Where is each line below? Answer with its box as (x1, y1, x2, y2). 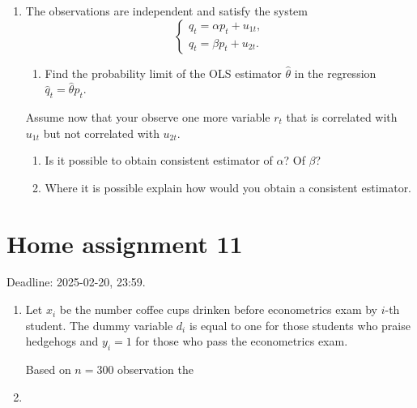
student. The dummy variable (25, 316, 173, 333)
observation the (117, 361, 194, 378)
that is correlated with (286, 108, 398, 125)
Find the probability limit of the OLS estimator (45, 64, 282, 81)
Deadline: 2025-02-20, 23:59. (6, 273, 146, 290)
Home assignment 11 (6, 226, 243, 260)
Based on (25, 361, 71, 378)
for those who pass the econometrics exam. (135, 333, 348, 350)
